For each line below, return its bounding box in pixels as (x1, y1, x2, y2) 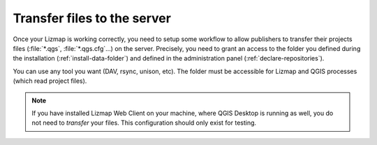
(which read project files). (13, 77, 87, 85)
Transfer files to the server (13, 10, 171, 26)
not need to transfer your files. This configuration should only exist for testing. (31, 119, 257, 127)
